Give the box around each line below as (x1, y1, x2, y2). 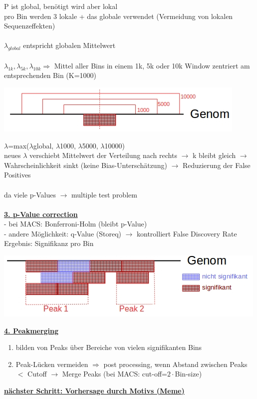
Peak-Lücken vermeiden (15, 358, 88, 369)
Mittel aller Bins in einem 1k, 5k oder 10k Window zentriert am (54, 60, 250, 70)
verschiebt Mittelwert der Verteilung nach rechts (29, 150, 177, 160)
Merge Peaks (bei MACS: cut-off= (62, 368, 167, 379)
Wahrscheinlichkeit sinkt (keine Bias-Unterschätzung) (4, 159, 167, 170)
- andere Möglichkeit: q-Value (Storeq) (4, 228, 121, 238)
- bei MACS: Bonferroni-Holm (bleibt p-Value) (4, 218, 147, 229)
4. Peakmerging (4, 325, 59, 335)
